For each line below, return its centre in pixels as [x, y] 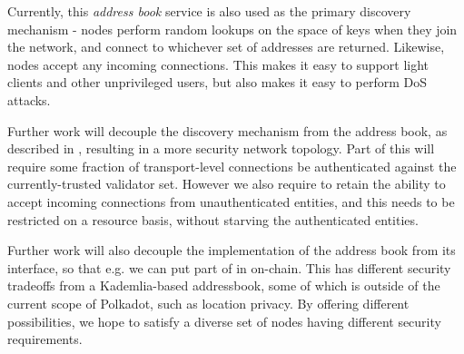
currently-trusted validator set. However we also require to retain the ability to [227, 184]
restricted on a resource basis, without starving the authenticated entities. [213, 219]
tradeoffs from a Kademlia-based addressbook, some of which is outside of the [224, 285]
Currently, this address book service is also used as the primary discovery [209, 11]
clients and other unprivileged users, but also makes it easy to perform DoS [217, 82]
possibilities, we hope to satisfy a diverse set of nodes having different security [224, 321]
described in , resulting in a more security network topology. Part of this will [221, 148]
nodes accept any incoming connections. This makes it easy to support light [218, 64]
